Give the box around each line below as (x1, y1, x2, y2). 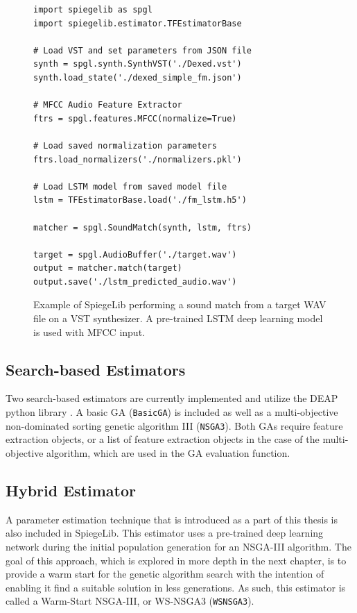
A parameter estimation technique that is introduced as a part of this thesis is (6, 512, 338, 526)
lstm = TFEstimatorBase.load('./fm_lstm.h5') (33, 195, 247, 205)
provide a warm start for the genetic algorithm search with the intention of (6, 566, 324, 581)
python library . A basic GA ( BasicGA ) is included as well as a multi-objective (6, 405, 338, 419)
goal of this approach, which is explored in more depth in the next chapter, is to (6, 553, 347, 567)
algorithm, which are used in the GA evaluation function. (46, 445, 290, 460)
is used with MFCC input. (33, 324, 145, 339)
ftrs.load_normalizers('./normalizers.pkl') (33, 154, 242, 165)
